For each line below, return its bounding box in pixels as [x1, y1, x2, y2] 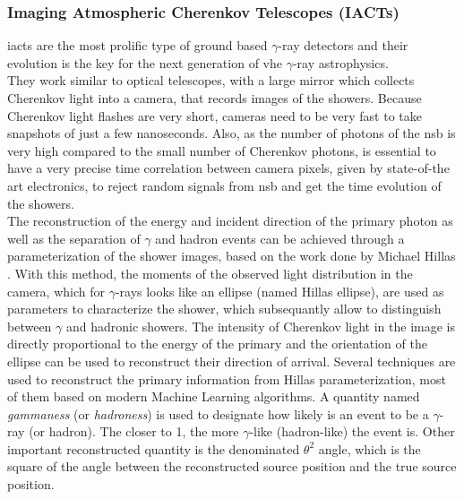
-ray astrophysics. [292, 53, 389, 72]
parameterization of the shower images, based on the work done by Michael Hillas [7, 246, 456, 265]
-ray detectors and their [278, 36, 408, 55]
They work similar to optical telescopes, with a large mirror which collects [7, 71, 415, 90]
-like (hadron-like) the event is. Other [249, 422, 455, 441]
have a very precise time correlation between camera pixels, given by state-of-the [7, 159, 450, 177]
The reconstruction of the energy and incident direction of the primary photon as [7, 211, 453, 230]
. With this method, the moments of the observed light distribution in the [7, 263, 413, 282]
